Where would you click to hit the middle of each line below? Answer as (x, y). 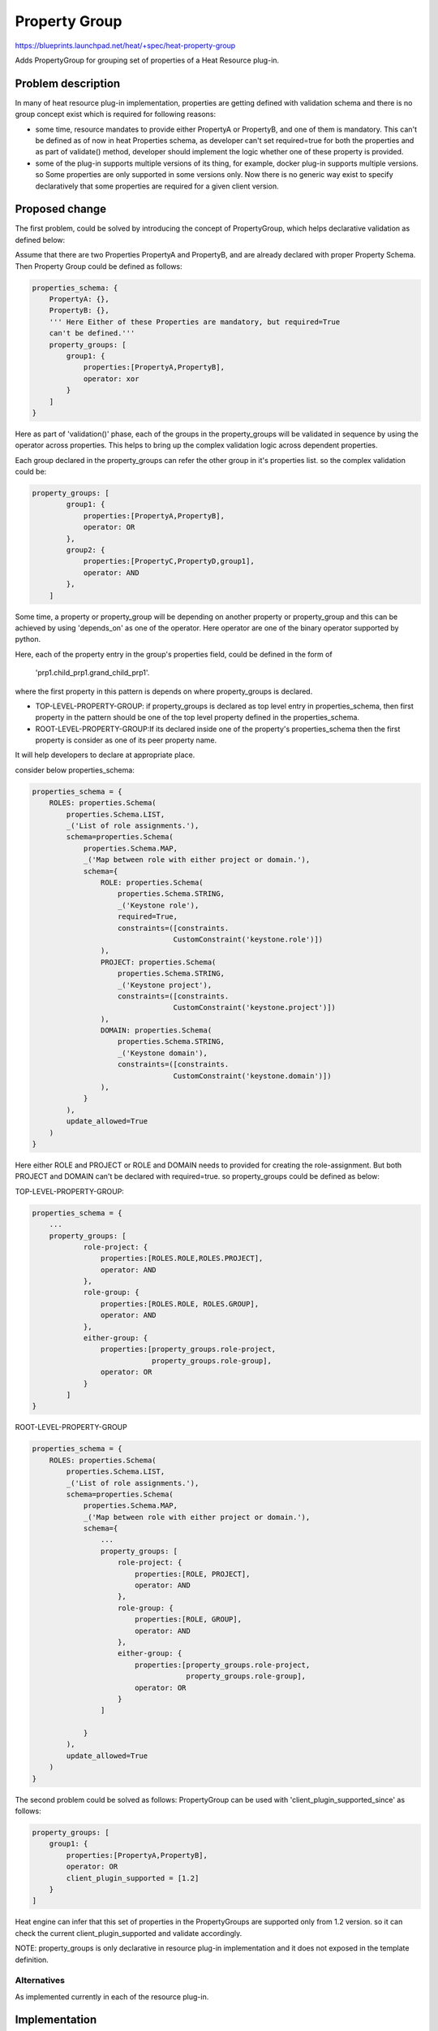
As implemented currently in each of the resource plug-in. (112, 1996)
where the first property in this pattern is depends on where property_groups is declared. (164, 691)
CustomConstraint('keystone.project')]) (255, 1008)
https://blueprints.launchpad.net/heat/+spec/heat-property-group (125, 45)
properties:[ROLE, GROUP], (188, 1620)
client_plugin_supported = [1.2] (133, 1878)
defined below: (40, 240)
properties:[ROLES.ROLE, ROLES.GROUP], (180, 1303)
